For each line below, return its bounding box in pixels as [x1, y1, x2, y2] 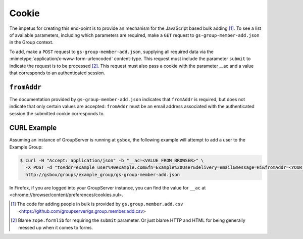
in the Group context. [9, 39, 54, 45]
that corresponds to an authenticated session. [9, 70, 106, 76]
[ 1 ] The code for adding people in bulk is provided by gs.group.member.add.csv [11, 201, 183, 207]
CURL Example [9, 124, 57, 132]
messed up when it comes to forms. [18, 224, 93, 230]
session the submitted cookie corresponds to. [9, 110, 105, 116]
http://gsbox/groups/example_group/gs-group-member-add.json [25, 172, 180, 177]
